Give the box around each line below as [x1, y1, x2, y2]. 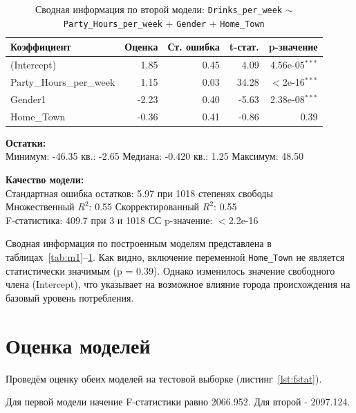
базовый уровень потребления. [6, 290, 134, 304]
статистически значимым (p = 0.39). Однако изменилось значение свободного [6, 263, 335, 277]
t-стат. [229, 39, 259, 54]
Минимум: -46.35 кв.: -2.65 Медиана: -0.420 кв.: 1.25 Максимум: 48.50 [6, 149, 304, 163]
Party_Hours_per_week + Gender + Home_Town [63, 15, 265, 30]
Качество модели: [6, 172, 84, 186]
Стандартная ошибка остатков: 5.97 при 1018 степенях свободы [6, 185, 273, 200]
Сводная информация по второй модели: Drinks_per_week [35, 2, 283, 16]
